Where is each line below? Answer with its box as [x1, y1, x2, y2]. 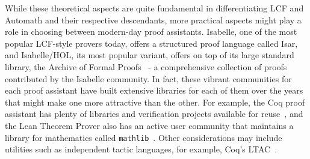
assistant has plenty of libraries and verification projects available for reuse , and [5, 107, 303, 120]
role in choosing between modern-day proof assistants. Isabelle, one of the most [5, 25, 297, 38]
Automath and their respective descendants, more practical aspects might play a [5, 13, 302, 26]
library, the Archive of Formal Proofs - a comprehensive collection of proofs [5, 60, 287, 73]
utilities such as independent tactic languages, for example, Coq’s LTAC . [5, 143, 277, 155]
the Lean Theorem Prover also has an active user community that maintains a [5, 119, 294, 131]
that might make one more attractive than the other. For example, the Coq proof [5, 95, 305, 108]
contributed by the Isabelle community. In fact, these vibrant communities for [5, 72, 292, 85]
